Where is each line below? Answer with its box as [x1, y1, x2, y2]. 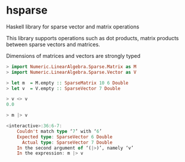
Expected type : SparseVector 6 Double [17, 134, 113, 140]
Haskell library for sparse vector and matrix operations [6, 23, 139, 30]
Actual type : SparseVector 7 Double [21, 140, 113, 145]
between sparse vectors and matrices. [6, 41, 100, 48]
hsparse [6, 4, 48, 17]
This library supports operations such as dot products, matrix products [6, 34, 179, 41]
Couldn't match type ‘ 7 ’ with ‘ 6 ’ [17, 128, 102, 134]
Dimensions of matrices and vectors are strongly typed [6, 52, 141, 59]
